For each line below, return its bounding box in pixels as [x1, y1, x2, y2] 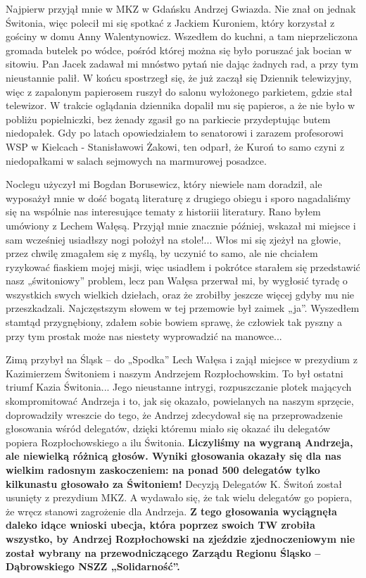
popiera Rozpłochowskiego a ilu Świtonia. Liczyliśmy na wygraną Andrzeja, [6, 434, 353, 449]
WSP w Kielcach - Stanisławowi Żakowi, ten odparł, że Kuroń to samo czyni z [6, 139, 345, 153]
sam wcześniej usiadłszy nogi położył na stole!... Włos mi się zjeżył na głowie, [6, 232, 341, 246]
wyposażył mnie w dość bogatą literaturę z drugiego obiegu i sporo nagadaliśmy [6, 190, 351, 205]
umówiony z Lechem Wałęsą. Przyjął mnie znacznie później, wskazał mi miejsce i [6, 218, 356, 232]
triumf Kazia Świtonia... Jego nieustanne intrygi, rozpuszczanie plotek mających [6, 379, 352, 394]
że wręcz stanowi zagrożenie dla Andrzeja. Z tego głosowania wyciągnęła [6, 503, 337, 518]
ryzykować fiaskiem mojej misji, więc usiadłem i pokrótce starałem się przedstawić [6, 259, 360, 274]
